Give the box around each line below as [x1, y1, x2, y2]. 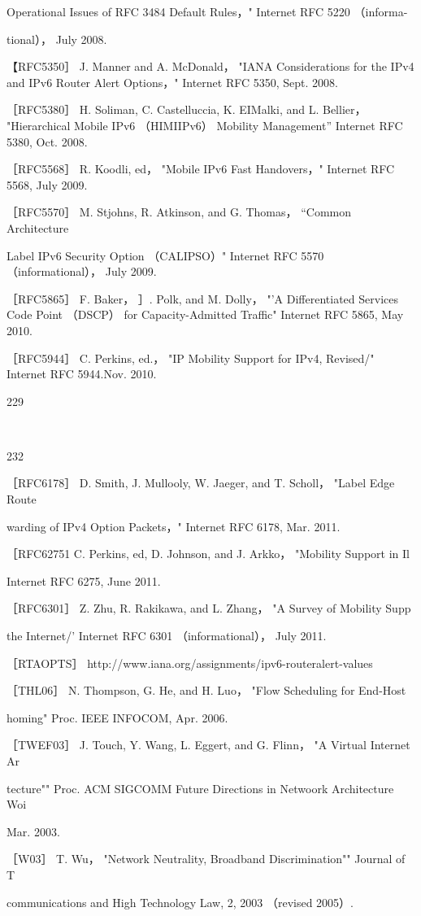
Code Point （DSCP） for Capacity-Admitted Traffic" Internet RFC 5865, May [7, 306, 404, 323]
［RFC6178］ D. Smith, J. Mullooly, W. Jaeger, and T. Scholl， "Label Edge [7, 474, 395, 491]
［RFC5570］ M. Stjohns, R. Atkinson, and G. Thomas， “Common [7, 203, 352, 220]
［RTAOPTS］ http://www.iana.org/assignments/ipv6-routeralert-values [7, 654, 373, 671]
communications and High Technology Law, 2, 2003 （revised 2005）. [7, 893, 354, 910]
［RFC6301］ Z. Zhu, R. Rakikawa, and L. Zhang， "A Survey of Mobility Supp [7, 600, 411, 617]
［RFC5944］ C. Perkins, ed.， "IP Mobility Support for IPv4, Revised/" [7, 349, 375, 366]
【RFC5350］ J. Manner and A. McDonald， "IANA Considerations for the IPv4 [7, 58, 414, 75]
